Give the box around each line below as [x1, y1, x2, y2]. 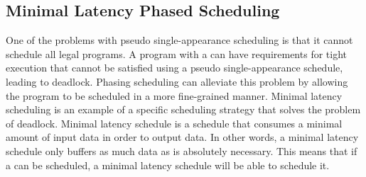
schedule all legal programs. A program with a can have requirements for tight [6, 46, 347, 61]
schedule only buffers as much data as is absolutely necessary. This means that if [6, 143, 357, 158]
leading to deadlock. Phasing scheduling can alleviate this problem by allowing [6, 74, 348, 88]
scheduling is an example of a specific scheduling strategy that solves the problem [6, 102, 361, 117]
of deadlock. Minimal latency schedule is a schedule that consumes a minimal [6, 115, 343, 130]
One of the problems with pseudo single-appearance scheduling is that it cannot [6, 33, 353, 47]
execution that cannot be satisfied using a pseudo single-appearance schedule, [6, 60, 343, 75]
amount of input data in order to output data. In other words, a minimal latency [6, 130, 359, 144]
